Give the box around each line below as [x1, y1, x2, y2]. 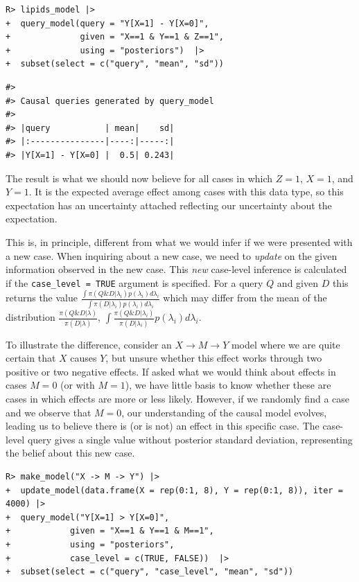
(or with [60, 378, 95, 392]
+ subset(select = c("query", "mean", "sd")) [6, 59, 224, 69]
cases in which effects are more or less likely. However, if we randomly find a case [6, 391, 349, 405]
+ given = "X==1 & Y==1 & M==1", [6, 526, 214, 536]
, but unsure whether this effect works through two [105, 351, 322, 365]
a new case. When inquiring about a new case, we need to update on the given [6, 248, 338, 263]
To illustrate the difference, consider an [6, 337, 172, 351]
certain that [6, 351, 56, 365]
